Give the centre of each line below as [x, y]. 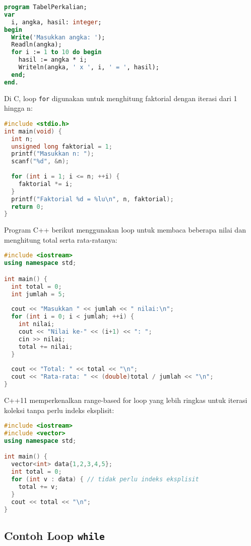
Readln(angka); [37, 45]
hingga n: [18, 108]
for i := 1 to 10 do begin [56, 52]
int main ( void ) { [33, 131]
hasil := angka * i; [53, 60]
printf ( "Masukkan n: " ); [53, 154]
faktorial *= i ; [46, 184]
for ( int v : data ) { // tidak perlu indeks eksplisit [105, 480]
